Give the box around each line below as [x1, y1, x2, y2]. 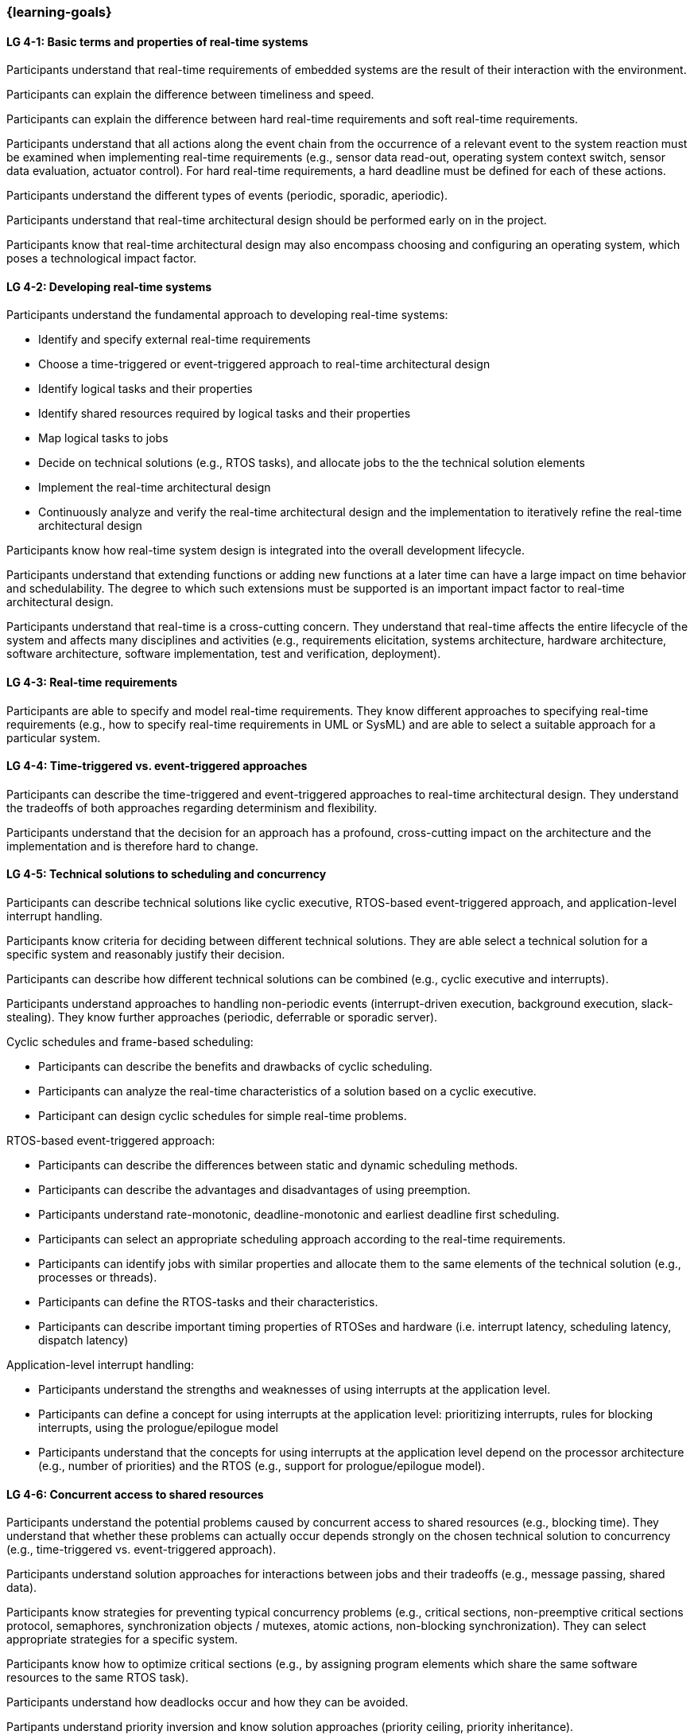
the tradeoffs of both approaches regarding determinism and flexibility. [6, 800, 378, 815]
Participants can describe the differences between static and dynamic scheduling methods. [38, 1158, 518, 1173]
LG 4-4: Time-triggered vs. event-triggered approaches [6, 759, 308, 773]
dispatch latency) [38, 1333, 129, 1348]
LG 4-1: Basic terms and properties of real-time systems [6, 34, 308, 49]
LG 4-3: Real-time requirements [6, 675, 178, 690]
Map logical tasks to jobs [38, 431, 169, 445]
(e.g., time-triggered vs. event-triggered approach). [6, 1542, 277, 1557]
